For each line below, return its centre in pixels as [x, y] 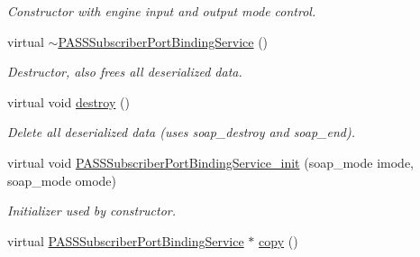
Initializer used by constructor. [92, 211]
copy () [278, 240]
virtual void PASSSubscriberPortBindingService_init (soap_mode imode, [210, 162]
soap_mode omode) [62, 180]
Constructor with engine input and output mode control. [162, 11]
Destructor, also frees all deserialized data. [125, 72]
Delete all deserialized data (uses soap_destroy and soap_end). [181, 132]
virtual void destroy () [68, 101]
